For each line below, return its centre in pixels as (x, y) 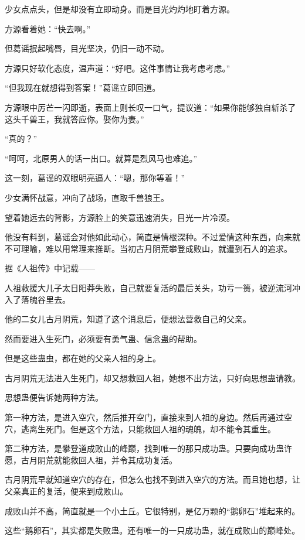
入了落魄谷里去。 (38, 299)
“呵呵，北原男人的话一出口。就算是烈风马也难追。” (101, 158)
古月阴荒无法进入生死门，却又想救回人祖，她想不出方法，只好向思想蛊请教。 (152, 377)
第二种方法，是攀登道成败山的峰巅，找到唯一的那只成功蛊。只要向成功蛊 (144, 448)
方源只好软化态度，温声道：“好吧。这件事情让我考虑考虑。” (118, 68)
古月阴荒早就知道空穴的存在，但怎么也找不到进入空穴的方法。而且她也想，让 (152, 479)
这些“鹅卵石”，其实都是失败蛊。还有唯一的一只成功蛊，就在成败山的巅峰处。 (152, 530)
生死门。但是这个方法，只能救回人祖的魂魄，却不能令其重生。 (156, 428)
